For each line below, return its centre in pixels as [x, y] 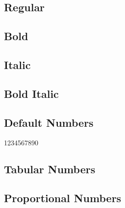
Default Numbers [49, 122]
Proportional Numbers [63, 198]
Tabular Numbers [50, 169]
